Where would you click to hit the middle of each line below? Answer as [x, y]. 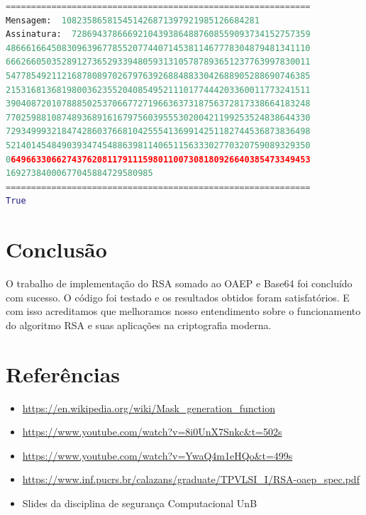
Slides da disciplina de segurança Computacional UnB [140, 503]
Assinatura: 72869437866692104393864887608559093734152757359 [158, 34]
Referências [63, 373]
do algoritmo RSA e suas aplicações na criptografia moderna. [139, 325]
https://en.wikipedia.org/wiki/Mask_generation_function [149, 408]
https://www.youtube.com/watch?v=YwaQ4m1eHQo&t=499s [157, 455]
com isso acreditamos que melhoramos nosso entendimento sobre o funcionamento [183, 311]
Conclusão [56, 249]
